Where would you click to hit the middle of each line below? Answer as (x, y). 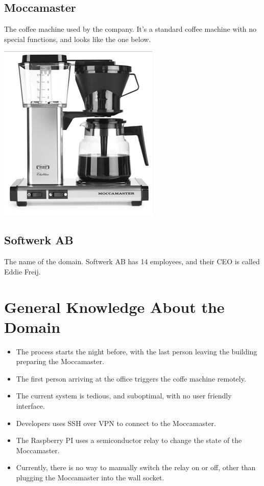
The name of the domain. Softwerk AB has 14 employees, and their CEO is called (132, 261)
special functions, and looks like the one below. (78, 39)
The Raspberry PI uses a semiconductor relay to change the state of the (129, 440)
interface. (30, 406)
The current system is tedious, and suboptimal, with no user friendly (124, 396)
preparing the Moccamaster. (60, 361)
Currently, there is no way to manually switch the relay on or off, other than (136, 467)
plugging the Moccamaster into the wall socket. (90, 478)
